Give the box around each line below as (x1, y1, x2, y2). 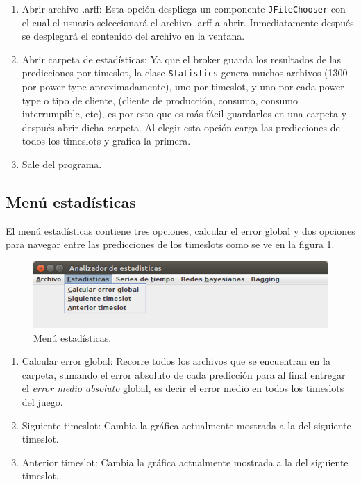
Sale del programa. (22, 157, 102, 172)
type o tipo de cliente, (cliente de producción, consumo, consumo (22, 92, 299, 107)
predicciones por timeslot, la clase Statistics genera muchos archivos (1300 (22, 65, 348, 80)
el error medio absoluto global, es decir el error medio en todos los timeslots (22, 381, 344, 395)
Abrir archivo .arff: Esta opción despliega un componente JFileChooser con (22, 1, 346, 15)
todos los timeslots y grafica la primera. (22, 133, 191, 148)
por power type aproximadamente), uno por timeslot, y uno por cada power (22, 79, 344, 94)
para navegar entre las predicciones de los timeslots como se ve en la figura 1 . (6, 237, 335, 252)
